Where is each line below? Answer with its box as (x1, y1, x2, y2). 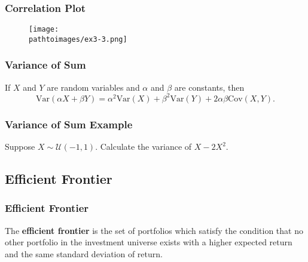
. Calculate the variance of (95, 140, 192, 153)
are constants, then (174, 81, 245, 93)
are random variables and (47, 81, 140, 93)
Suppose (5, 140, 35, 153)
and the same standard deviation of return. (5, 247, 163, 260)
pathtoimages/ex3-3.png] (29, 35, 127, 44)
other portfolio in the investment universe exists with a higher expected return (5, 236, 292, 248)
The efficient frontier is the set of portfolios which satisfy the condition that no (5, 224, 303, 236)
